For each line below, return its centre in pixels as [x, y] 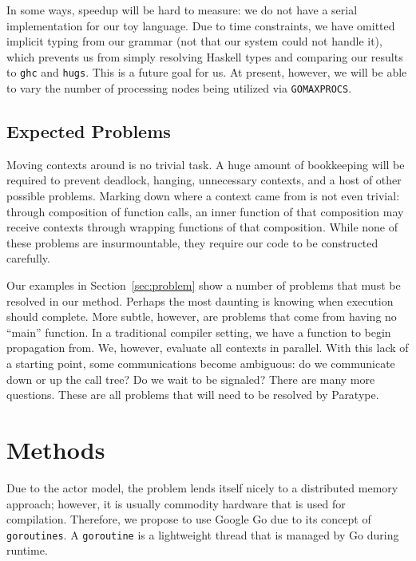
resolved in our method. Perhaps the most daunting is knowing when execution [200, 300]
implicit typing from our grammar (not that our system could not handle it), [194, 41]
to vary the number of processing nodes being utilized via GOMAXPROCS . [179, 88]
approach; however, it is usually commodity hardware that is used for [176, 503]
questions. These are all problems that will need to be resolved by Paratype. [193, 395]
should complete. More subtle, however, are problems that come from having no [202, 316]
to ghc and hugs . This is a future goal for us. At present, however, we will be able [207, 72]
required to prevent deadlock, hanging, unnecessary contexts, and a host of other [204, 180]
